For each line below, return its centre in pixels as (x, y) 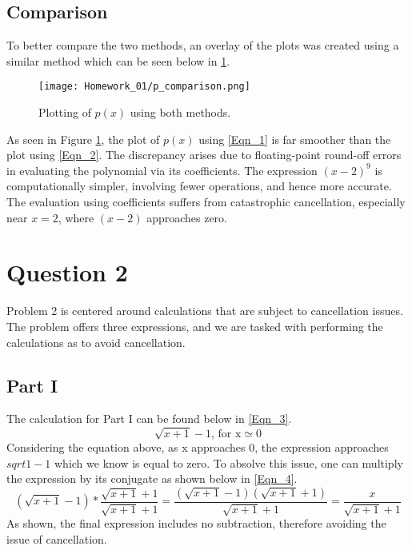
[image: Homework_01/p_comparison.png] (144, 87)
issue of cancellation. (57, 538)
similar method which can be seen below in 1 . (118, 60)
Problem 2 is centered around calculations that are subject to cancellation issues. (205, 311)
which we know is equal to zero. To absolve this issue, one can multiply (229, 462)
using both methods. (180, 112)
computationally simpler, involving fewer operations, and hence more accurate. (199, 186)
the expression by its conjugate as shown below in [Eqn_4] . (152, 478)
